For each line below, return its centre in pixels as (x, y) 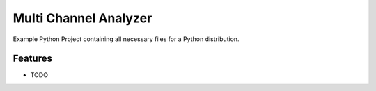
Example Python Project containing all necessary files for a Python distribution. (126, 39)
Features (32, 59)
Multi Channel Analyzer (83, 18)
